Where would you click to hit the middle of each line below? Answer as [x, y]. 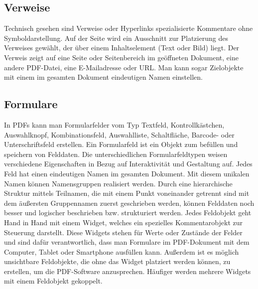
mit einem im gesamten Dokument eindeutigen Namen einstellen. [103, 77]
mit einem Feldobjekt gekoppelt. [53, 281]
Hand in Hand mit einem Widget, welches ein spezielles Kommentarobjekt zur [123, 222]
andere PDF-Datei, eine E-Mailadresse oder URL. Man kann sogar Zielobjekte [124, 67]
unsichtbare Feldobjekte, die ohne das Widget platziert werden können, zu [117, 261]
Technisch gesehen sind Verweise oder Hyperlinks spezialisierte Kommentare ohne [129, 28]
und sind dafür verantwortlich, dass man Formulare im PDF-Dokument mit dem [127, 242]
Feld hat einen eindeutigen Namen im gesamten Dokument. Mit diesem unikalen [127, 173]
